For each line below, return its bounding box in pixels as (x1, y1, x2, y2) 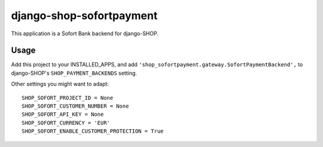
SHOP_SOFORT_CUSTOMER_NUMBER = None (22, 103, 129, 110)
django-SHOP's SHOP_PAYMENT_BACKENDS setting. (11, 69, 138, 76)
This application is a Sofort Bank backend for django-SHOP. (11, 30, 159, 37)
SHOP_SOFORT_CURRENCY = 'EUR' (22, 120, 111, 126)
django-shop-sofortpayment (11, 9, 158, 22)
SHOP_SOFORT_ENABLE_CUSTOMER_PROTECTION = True (22, 128, 164, 134)
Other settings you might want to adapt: (11, 81, 109, 88)
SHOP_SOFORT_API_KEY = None (22, 111, 104, 118)
